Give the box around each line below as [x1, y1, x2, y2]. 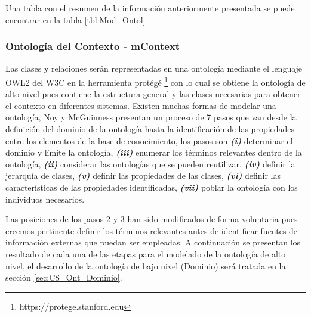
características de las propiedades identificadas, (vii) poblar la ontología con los [5, 181, 298, 193]
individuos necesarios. [5, 192, 85, 205]
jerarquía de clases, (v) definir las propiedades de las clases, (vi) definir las [5, 169, 281, 182]
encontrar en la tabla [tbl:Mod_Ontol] [5, 13, 146, 26]
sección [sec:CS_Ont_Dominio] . [5, 271, 122, 284]
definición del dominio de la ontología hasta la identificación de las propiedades [5, 123, 295, 135]
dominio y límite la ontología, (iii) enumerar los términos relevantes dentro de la [5, 146, 302, 158]
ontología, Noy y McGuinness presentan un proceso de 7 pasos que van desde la [5, 111, 297, 123]
